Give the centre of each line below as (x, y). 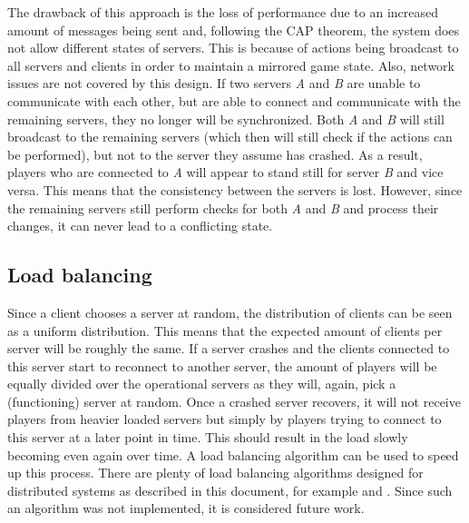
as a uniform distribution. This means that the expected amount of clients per (225, 330)
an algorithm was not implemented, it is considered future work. (186, 508)
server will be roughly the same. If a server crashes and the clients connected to (229, 348)
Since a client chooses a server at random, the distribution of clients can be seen (230, 312)
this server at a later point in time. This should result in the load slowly (208, 437)
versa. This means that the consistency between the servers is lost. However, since (235, 189)
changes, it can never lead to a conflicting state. (140, 226)
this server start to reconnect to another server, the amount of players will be (222, 365)
